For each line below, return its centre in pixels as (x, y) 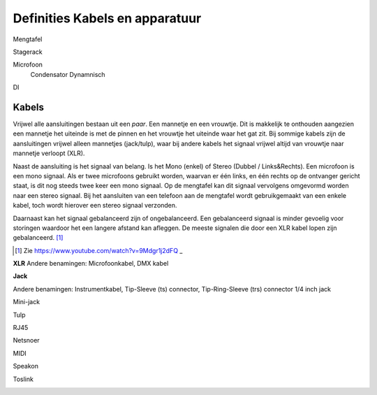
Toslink (23, 379)
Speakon (25, 366)
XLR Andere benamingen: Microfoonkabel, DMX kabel (91, 264)
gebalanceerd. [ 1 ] (38, 238)
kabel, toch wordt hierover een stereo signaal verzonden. (95, 206)
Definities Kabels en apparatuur (107, 18)
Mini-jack (27, 302)
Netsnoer (26, 340)
